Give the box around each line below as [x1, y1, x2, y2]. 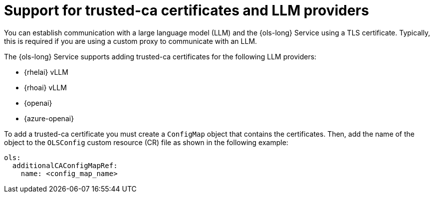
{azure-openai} [24, 114, 74, 123]
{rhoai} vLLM [24, 83, 67, 92]
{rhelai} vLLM [24, 67, 68, 76]
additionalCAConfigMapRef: [12, 161, 118, 170]
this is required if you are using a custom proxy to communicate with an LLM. [4, 36, 257, 45]
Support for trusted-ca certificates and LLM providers [4, 2, 369, 19]
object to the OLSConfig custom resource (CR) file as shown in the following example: [4, 138, 288, 147]
